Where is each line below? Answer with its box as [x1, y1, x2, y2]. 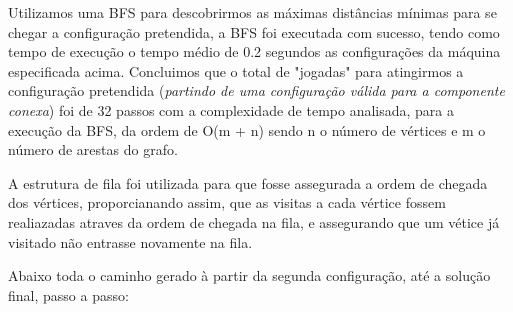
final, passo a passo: [8, 284, 129, 305]
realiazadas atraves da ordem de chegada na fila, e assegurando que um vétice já [8, 211, 500, 232]
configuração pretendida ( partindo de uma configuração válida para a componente [8, 80, 505, 101]
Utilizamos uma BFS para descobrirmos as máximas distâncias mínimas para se [8, 2, 497, 22]
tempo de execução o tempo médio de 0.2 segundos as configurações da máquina [8, 41, 501, 62]
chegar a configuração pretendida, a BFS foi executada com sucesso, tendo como [8, 21, 500, 42]
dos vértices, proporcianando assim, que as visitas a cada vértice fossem [8, 192, 446, 213]
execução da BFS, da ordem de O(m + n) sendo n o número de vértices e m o [8, 119, 486, 140]
